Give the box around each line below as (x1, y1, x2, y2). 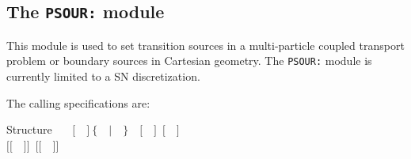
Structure (6, 121, 52, 138)
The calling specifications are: (6, 94, 150, 111)
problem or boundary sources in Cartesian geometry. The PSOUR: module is (6, 52, 372, 69)
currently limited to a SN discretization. (6, 68, 200, 85)
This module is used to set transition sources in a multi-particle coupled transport (6, 36, 405, 53)
